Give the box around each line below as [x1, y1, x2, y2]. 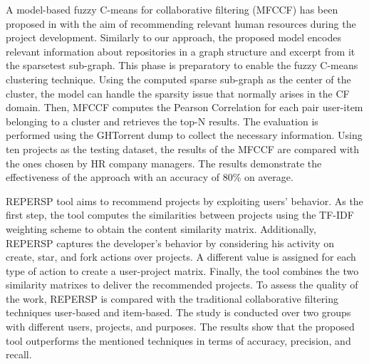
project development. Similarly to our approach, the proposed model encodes [6, 30, 341, 45]
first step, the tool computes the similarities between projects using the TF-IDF [6, 207, 354, 222]
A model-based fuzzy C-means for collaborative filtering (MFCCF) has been [6, 2, 338, 16]
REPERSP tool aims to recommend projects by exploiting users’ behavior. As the [6, 193, 363, 208]
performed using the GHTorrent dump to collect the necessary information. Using [6, 128, 363, 142]
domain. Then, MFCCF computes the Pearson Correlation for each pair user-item [6, 100, 363, 115]
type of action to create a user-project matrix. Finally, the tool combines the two [6, 263, 359, 278]
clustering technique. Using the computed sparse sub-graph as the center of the [6, 71, 351, 86]
